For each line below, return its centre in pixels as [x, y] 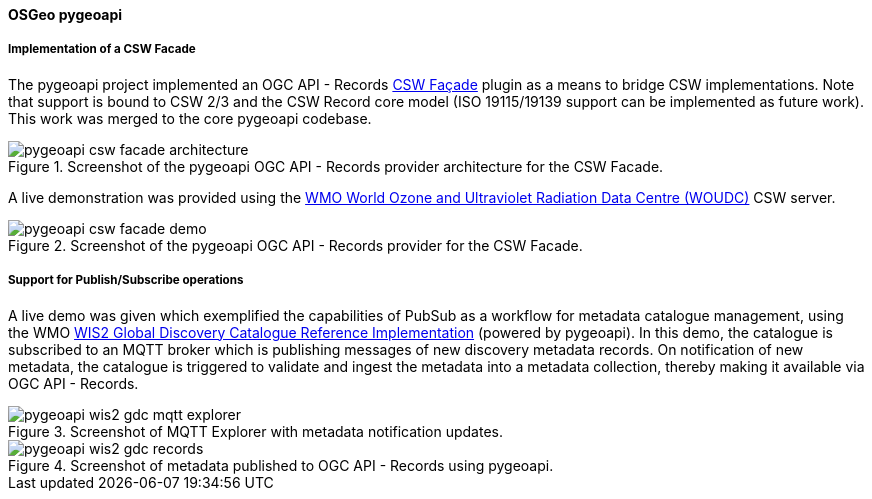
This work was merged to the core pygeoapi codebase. [190, 118]
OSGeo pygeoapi [65, 14]
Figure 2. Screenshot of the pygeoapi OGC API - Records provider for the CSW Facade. [295, 245]
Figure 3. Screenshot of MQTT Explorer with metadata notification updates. [255, 431]
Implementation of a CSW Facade [102, 49]
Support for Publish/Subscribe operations [126, 280]
